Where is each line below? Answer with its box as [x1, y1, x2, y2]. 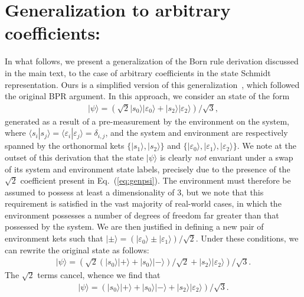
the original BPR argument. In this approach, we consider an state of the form [5, 90, 290, 102]
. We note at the [237, 139, 296, 152]
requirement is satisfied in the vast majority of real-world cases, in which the [5, 197, 282, 210]
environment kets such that [5, 232, 103, 244]
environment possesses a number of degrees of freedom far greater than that [5, 208, 279, 221]
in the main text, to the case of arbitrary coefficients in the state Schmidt [5, 66, 271, 79]
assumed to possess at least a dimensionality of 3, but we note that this [5, 185, 264, 198]
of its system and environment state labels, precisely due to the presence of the [5, 162, 290, 175]
